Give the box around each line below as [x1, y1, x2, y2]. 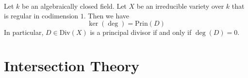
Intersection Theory [4, 55, 140, 75]
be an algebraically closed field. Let [22, 1, 127, 11]
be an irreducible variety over [136, 1, 224, 11]
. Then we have [83, 10, 130, 20]
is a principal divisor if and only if [90, 27, 192, 37]
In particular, [4, 27, 44, 37]
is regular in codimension [4, 10, 79, 20]
